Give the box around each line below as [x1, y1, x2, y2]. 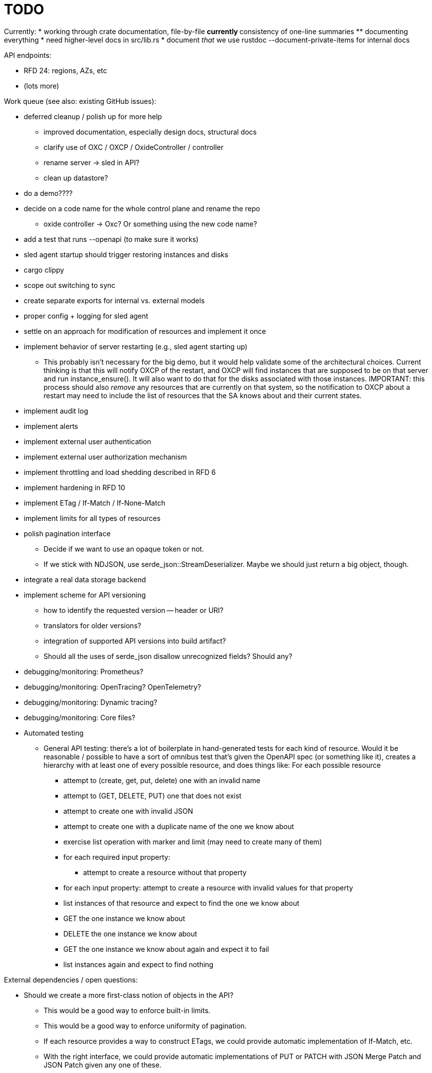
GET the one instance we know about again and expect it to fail [63, 944, 269, 953]
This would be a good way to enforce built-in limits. [44, 1006, 211, 1015]
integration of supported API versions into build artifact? [44, 636, 226, 645]
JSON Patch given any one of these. [44, 1060, 162, 1069]
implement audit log [24, 406, 88, 415]
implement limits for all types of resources [24, 513, 161, 522]
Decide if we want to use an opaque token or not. [44, 544, 204, 553]
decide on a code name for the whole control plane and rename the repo [24, 204, 260, 213]
